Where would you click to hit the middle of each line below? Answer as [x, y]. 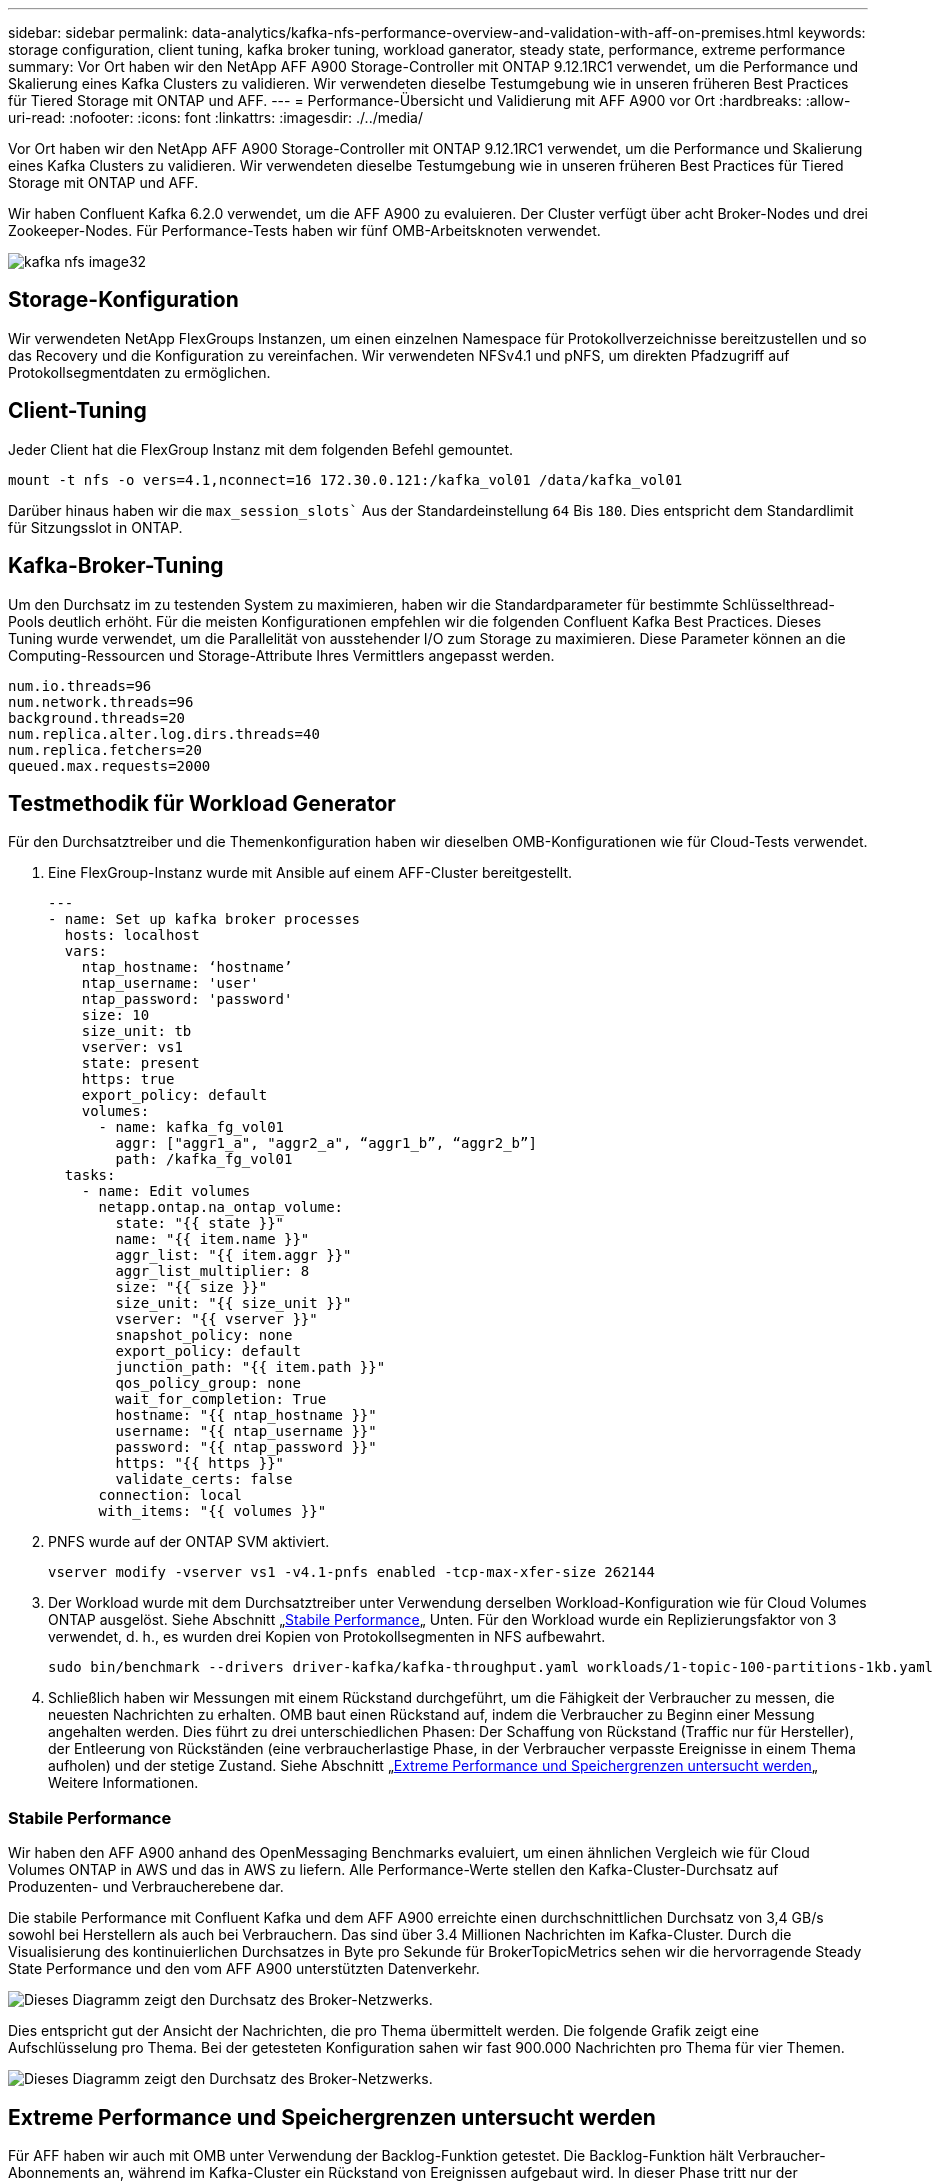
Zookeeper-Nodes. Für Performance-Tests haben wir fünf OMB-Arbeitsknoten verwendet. [304, 230]
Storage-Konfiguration [123, 300]
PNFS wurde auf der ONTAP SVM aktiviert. [189, 1542]
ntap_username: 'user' [170, 983]
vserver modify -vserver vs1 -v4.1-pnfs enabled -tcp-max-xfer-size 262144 [351, 1572]
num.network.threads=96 [101, 701]
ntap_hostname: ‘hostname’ [187, 967]
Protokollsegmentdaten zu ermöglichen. [139, 372]
